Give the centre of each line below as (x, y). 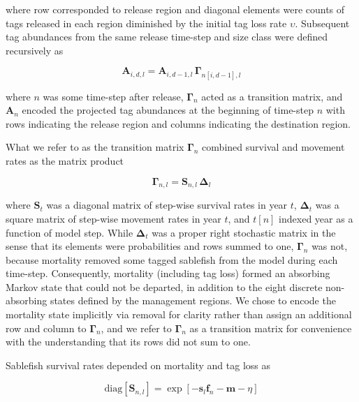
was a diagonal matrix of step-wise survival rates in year (167, 205)
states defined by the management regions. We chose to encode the (193, 300)
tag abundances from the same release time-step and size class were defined (167, 37)
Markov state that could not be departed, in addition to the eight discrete (164, 286)
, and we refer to (136, 328)
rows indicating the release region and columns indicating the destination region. (178, 123)
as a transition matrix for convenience (271, 328)
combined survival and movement (273, 147)
